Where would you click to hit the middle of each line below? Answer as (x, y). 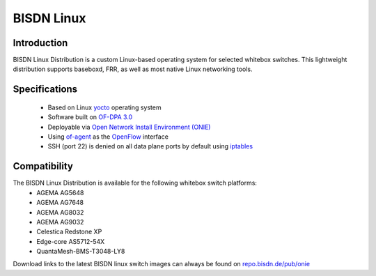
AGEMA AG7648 (60, 203)
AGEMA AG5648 (60, 192)
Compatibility (43, 166)
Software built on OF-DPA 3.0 (90, 117)
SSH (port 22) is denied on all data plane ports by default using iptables (150, 146)
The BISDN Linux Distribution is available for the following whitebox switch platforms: (135, 183)
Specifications (45, 90)
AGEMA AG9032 (60, 222)
